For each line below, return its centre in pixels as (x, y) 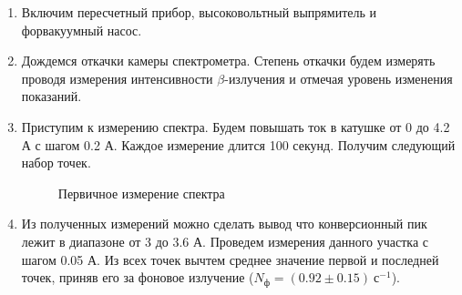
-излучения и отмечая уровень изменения (339, 78)
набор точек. (56, 163)
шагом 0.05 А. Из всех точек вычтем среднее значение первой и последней (230, 259)
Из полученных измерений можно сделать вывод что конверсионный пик (224, 224)
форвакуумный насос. (82, 30)
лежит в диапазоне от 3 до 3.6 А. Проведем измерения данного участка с (225, 241)
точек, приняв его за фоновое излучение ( (138, 277)
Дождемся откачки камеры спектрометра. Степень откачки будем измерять (228, 61)
